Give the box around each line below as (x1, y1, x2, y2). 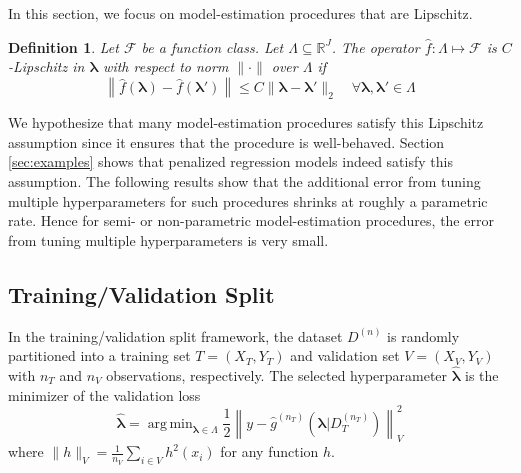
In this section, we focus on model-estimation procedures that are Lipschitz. (8, 3, 473, 23)
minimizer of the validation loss (8, 384, 201, 405)
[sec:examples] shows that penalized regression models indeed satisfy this (8, 151, 453, 172)
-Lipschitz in (8, 56, 85, 77)
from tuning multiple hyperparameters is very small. (8, 229, 329, 250)
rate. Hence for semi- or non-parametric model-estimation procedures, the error (8, 210, 494, 231)
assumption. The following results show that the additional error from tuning (8, 170, 481, 191)
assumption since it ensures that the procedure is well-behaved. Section (8, 131, 445, 152)
